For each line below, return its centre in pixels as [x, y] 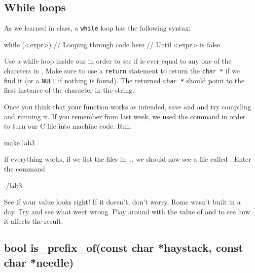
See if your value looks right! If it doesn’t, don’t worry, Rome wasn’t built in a [122, 202]
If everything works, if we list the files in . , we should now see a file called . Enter [127, 159]
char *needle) [39, 262]
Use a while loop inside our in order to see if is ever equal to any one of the [118, 61]
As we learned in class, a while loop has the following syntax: [97, 28]
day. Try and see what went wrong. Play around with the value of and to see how [127, 211]
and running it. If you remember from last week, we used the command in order [125, 116]
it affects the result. [34, 221]
